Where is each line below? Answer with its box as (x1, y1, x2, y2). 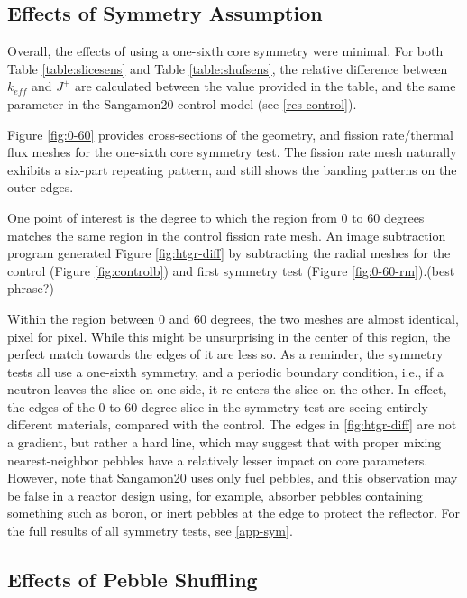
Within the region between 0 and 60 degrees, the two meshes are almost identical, (7, 308, 459, 327)
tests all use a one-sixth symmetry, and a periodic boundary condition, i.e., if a (7, 362, 444, 381)
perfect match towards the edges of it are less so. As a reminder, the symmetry (7, 345, 444, 363)
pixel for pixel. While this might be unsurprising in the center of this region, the (7, 327, 451, 345)
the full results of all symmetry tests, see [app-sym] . (7, 521, 293, 540)
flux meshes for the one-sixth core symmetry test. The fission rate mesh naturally (7, 143, 457, 161)
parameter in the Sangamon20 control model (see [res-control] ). (7, 94, 357, 113)
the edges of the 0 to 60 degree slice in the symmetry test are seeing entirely (7, 397, 428, 416)
